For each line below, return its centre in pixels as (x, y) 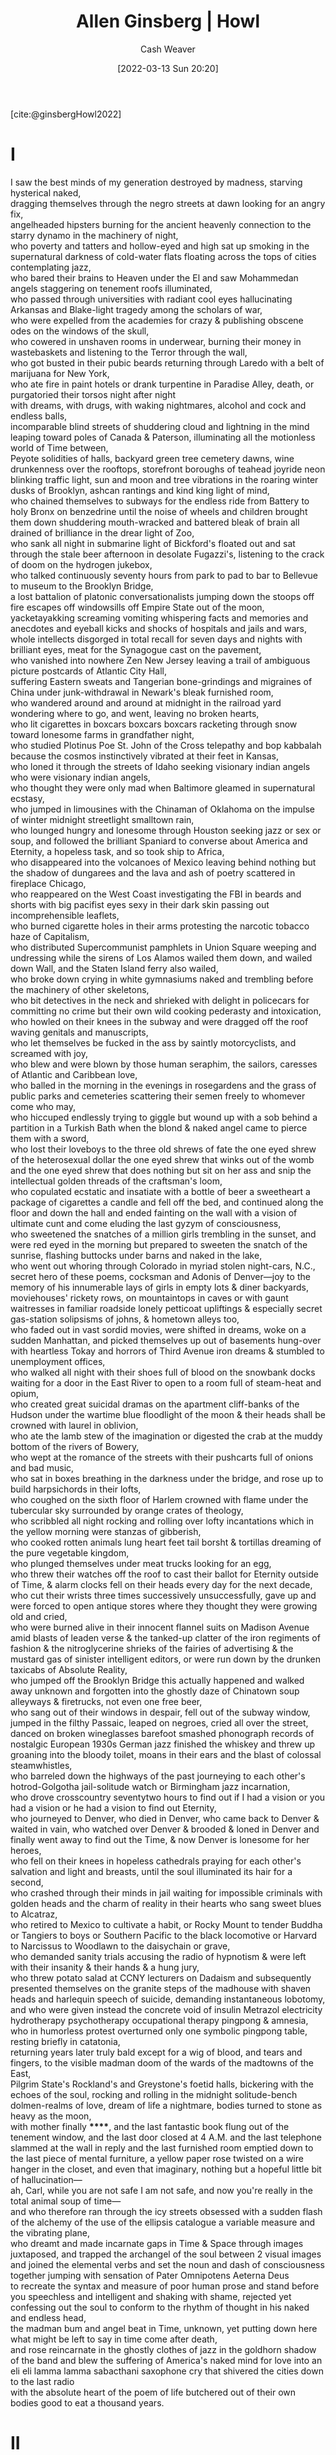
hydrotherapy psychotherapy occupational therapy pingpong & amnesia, (159, 2020)
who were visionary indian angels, (80, 777)
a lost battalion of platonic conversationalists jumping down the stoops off (162, 596)
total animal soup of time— (66, 2201)
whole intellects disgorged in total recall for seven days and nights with (156, 639)
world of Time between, (59, 447)
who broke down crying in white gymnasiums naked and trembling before (162, 979)
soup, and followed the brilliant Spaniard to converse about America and (159, 841)
